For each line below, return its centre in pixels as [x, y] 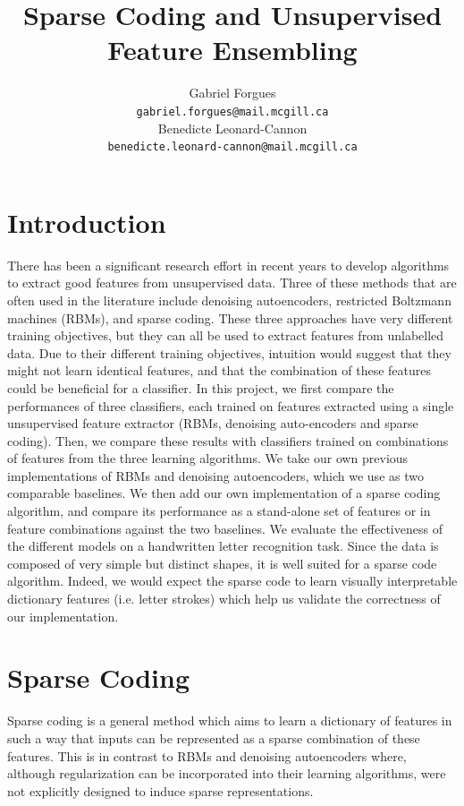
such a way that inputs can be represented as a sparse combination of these [214, 737]
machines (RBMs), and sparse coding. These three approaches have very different [230, 317]
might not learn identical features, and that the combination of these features [219, 370]
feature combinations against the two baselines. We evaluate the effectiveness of [225, 528]
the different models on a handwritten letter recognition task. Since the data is [223, 546]
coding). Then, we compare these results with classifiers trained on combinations [228, 440]
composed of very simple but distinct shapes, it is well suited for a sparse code [222, 563]
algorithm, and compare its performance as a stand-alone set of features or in [219, 511]
